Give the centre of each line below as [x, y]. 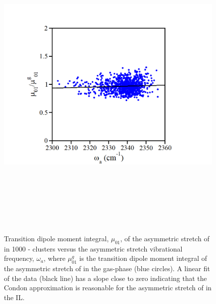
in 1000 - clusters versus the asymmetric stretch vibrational [93, 248]
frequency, [19, 258]
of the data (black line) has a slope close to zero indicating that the [106, 278]
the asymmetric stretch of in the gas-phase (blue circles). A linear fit [107, 268]
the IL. [14, 297]
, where [54, 258]
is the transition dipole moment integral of [143, 258]
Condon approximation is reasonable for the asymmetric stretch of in [108, 288]
